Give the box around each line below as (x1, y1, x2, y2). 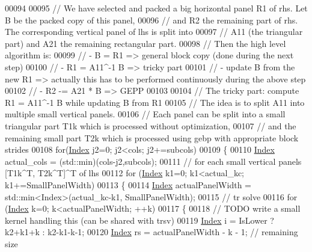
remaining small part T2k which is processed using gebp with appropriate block (5, 131, 299, 144)
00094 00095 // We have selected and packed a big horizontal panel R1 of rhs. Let (5, 2, 308, 14)
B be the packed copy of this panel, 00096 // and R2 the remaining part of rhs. (5, 13, 298, 26)
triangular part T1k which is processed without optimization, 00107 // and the (5, 119, 296, 132)
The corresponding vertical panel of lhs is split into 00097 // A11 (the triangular (5, 25, 303, 38)
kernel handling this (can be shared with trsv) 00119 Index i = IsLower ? (5, 214, 274, 226)
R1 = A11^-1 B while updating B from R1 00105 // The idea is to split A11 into (5, 96, 305, 108)
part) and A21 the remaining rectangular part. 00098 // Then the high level (5, 37, 286, 49)
